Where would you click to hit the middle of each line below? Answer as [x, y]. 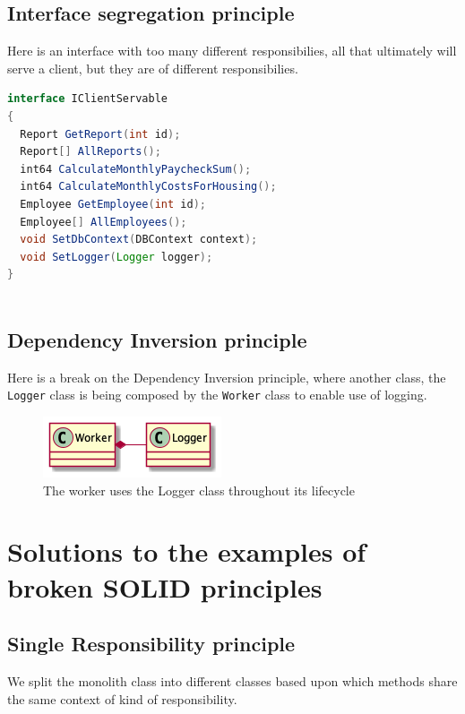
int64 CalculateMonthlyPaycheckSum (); [136, 169]
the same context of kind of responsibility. [122, 698]
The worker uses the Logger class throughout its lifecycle [199, 490]
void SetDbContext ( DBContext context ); [139, 240]
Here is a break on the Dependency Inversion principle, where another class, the [227, 377]
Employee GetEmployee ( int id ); [113, 204]
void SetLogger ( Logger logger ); [116, 257]
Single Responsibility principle [151, 644]
